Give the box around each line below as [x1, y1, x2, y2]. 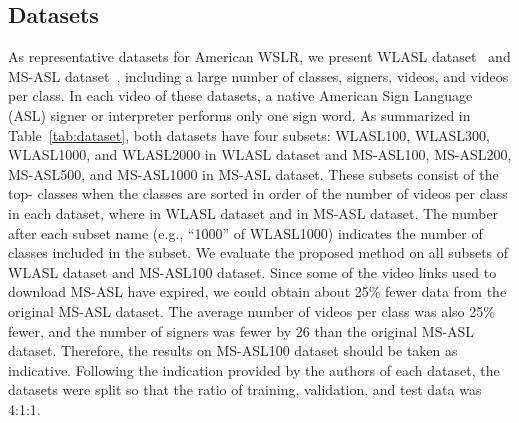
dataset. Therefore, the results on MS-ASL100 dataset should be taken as [8, 340, 458, 361]
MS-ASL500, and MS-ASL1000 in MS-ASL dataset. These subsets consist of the [8, 163, 499, 184]
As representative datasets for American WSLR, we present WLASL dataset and [8, 46, 511, 67]
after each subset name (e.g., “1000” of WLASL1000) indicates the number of [8, 222, 483, 243]
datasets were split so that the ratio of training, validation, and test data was [8, 379, 482, 400]
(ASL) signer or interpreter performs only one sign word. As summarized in [8, 104, 471, 125]
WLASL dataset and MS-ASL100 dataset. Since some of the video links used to [8, 261, 497, 282]
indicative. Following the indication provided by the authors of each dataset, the [8, 359, 500, 380]
